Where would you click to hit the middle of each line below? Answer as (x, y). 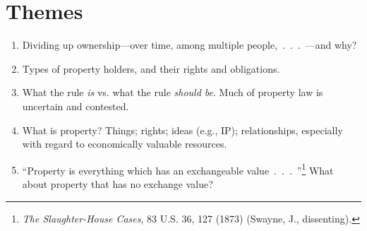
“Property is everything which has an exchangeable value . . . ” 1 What (178, 169)
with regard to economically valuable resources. (125, 144)
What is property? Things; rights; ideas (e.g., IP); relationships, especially (182, 130)
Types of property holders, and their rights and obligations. (151, 68)
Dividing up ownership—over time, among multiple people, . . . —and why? (189, 45)
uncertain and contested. (76, 106)
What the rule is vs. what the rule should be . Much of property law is (173, 92)
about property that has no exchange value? (118, 183)
